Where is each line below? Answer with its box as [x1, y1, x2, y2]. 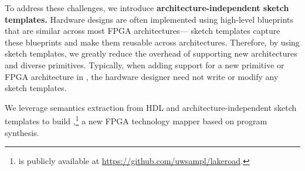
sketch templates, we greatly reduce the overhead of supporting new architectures [5, 47, 297, 60]
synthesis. [5, 126, 39, 138]
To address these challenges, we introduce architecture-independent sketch [5, 2, 289, 13]
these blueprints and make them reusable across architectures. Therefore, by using [5, 36, 300, 48]
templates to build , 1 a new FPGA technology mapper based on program [5, 113, 267, 127]
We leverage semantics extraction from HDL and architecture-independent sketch [5, 101, 297, 113]
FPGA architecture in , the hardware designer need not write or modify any [5, 70, 279, 82]
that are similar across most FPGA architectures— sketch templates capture [5, 25, 280, 37]
